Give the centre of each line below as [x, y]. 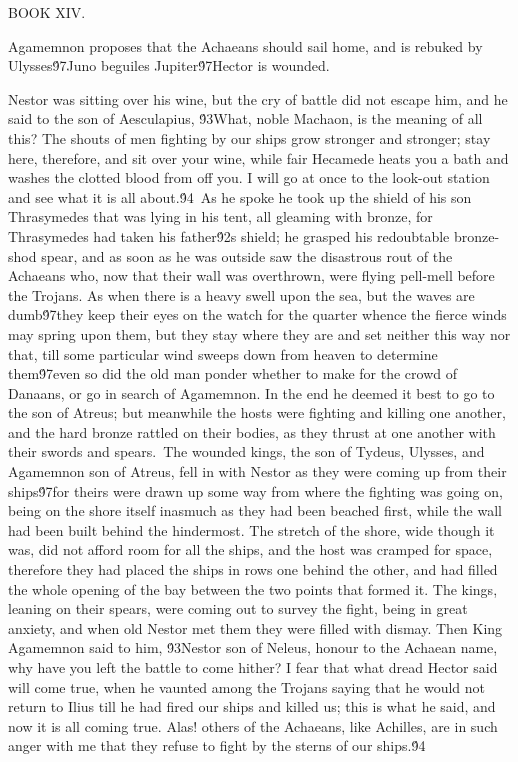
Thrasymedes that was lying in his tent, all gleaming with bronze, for [220, 216]
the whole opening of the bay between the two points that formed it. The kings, [253, 588]
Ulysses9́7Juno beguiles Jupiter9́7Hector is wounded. [169, 65]
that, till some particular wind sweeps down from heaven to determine [223, 353]
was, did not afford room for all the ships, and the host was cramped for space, [250, 549]
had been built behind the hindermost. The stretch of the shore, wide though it [251, 529]
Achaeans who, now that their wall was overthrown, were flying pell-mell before [251, 275]
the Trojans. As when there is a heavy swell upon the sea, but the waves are [241, 294]
